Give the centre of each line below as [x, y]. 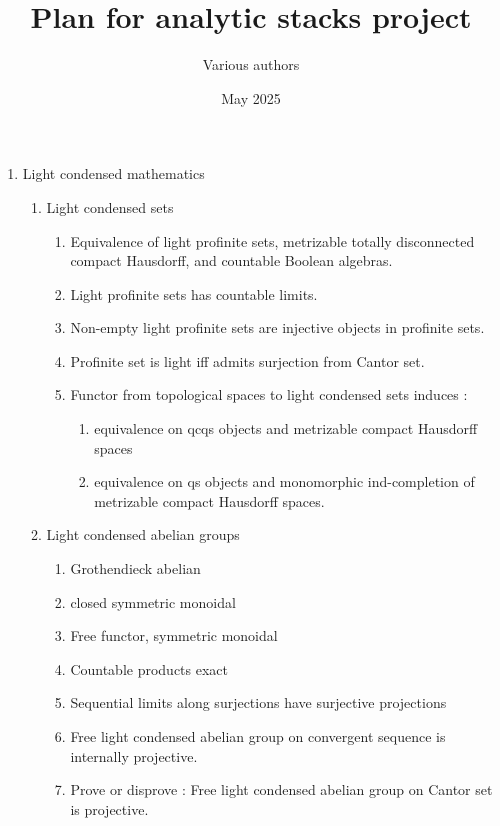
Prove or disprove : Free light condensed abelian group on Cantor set [281, 789]
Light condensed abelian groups [143, 534]
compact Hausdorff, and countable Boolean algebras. [231, 260]
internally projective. [134, 755]
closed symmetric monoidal [153, 601]
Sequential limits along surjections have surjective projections [258, 702]
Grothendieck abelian [135, 568]
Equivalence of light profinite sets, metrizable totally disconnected [272, 240]
